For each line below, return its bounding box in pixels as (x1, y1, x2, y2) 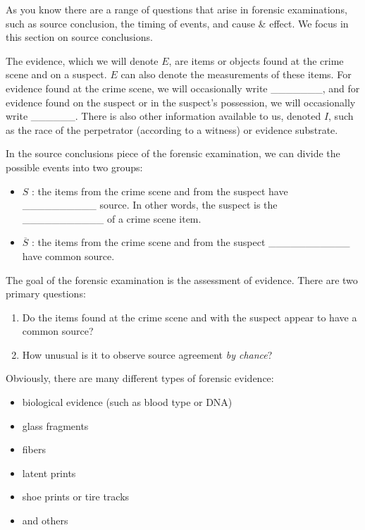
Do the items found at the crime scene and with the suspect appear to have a (22, 309, 357, 324)
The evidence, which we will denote (6, 53, 159, 68)
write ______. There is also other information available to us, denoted (6, 109, 321, 123)
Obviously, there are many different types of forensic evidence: (6, 371, 274, 386)
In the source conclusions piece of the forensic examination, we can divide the (6, 146, 340, 161)
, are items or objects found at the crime (168, 53, 344, 68)
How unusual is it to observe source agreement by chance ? (22, 347, 273, 362)
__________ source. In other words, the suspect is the (22, 197, 278, 212)
